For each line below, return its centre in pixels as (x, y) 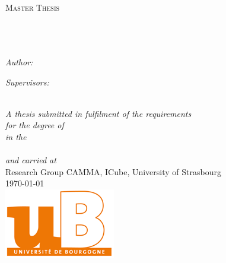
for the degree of (35, 125)
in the (16, 136)
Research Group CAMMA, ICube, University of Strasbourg (113, 171)
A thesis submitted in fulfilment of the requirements (98, 113)
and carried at (31, 160)
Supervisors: (27, 82)
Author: (19, 61)
